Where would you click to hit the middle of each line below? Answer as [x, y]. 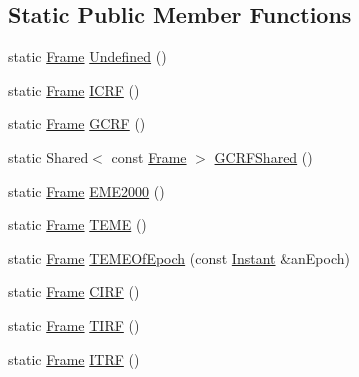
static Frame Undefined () [87, 56]
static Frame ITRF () [74, 358]
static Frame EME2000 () [86, 190]
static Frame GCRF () [77, 123]
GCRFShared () [263, 156]
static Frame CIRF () [74, 291]
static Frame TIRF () [74, 324]
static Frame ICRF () [74, 89]
